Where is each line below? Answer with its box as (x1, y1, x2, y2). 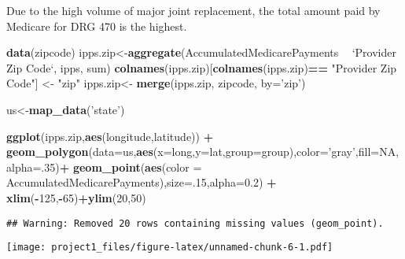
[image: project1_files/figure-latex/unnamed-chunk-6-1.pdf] (6, 242, 333, 253)
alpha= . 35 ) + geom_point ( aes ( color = (6, 158, 202, 175)
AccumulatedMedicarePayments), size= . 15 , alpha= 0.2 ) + (6, 174, 277, 191)
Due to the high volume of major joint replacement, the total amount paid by (6, 2, 381, 18)
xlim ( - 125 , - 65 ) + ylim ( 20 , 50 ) (6, 189, 146, 205)
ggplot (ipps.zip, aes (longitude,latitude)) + (6, 128, 214, 144)
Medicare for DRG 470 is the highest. (6, 17, 187, 34)
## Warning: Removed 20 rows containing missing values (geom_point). (6, 217, 384, 229)
